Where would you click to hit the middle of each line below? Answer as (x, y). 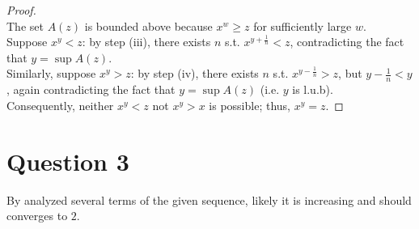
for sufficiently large (303, 25)
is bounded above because (148, 25)
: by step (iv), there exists (195, 73)
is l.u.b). (313, 89)
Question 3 (68, 161)
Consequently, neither (60, 105)
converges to (37, 216)
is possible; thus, (250, 105)
